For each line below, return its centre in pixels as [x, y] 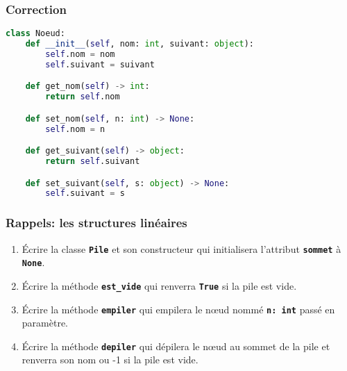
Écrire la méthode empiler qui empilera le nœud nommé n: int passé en [178, 309]
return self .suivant [93, 162]
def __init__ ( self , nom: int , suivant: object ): [140, 44]
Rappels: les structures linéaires [96, 223]
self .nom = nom [80, 54]
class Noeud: [35, 34]
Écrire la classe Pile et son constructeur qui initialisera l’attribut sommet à [181, 248]
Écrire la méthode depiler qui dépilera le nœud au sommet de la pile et [176, 346]
